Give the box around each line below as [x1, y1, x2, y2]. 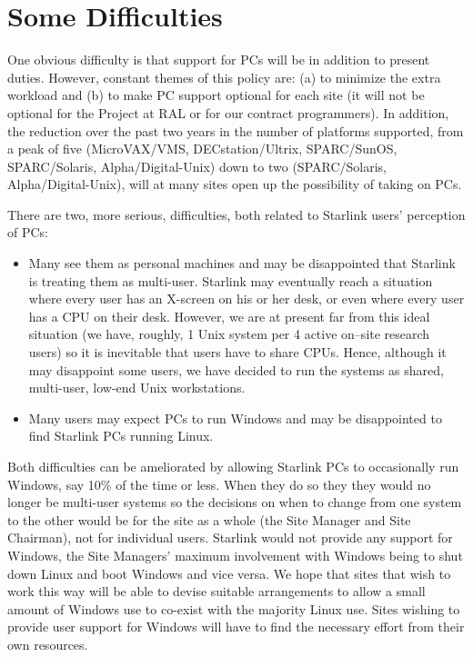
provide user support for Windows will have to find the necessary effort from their [7, 617, 465, 636]
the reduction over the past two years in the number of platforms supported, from [7, 121, 464, 140]
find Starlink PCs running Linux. [28, 426, 214, 445]
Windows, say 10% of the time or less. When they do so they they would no [7, 474, 431, 493]
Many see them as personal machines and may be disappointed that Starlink [28, 254, 456, 273]
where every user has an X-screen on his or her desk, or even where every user [28, 289, 465, 308]
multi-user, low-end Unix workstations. [28, 378, 246, 397]
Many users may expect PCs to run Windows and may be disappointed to [28, 408, 442, 427]
